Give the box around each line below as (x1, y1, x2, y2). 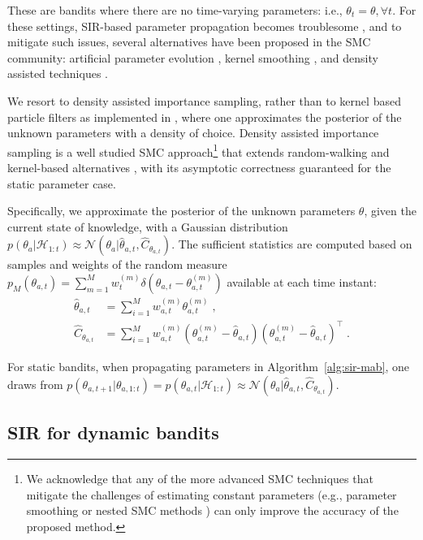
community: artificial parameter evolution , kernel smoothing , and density (7, 49, 378, 66)
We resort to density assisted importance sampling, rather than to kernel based (7, 92, 401, 109)
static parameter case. (7, 175, 116, 192)
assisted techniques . (7, 65, 108, 82)
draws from (7, 375, 63, 392)
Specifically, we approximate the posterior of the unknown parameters (7, 202, 356, 219)
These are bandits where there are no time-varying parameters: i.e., (7, 2, 343, 18)
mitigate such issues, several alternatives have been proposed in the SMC (7, 33, 371, 50)
